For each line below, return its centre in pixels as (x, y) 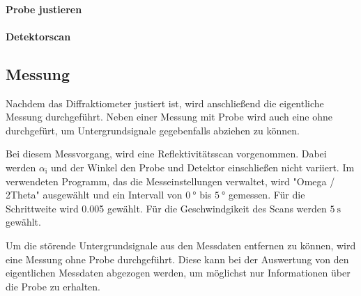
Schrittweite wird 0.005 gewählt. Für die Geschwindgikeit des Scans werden (166, 208)
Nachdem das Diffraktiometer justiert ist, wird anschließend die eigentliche (165, 103)
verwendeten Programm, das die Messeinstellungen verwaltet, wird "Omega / (170, 181)
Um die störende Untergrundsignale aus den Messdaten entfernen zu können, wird (181, 245)
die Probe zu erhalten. (53, 286)
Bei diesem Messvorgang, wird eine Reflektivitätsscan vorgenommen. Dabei (166, 154)
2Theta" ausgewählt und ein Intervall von (94, 195)
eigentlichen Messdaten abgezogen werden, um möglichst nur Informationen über (178, 273)
